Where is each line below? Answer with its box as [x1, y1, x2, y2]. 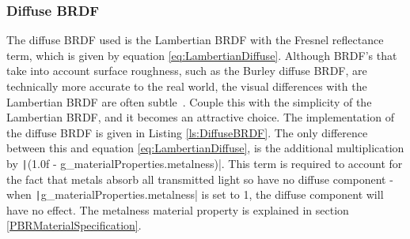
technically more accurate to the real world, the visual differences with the [6, 78, 367, 94]
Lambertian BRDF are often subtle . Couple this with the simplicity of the [6, 93, 372, 110]
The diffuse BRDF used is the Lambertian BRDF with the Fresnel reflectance [6, 32, 384, 48]
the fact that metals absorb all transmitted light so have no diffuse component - [6, 170, 393, 187]
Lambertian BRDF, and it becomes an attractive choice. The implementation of [6, 109, 394, 125]
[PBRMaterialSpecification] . [6, 217, 142, 233]
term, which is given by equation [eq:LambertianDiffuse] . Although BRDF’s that [6, 47, 397, 63]
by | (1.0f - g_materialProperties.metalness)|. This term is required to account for [6, 155, 403, 171]
